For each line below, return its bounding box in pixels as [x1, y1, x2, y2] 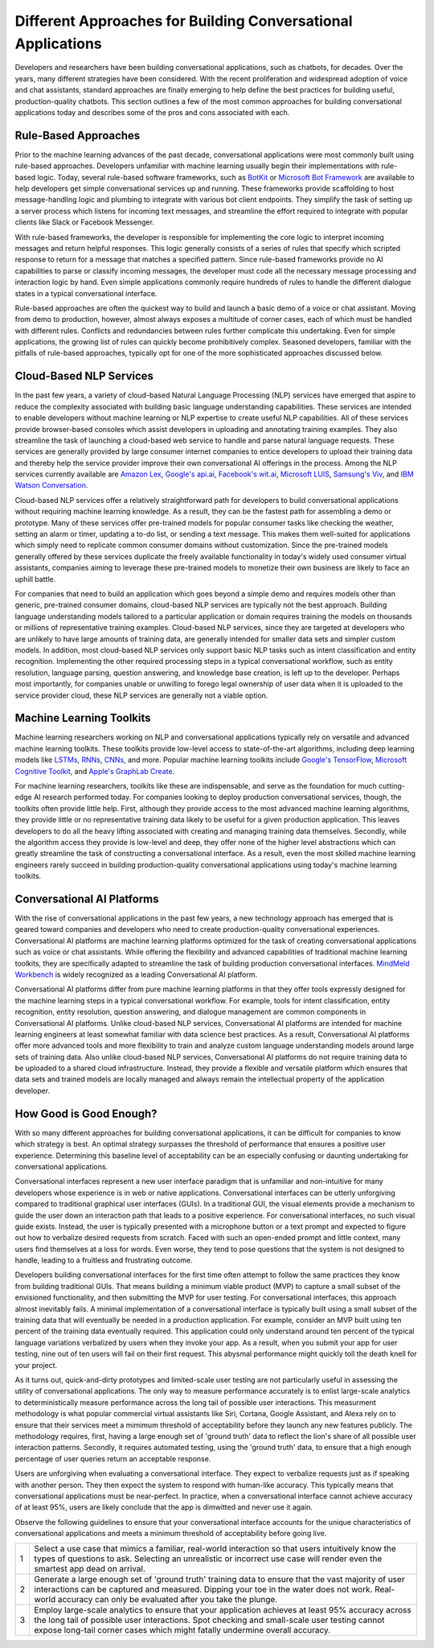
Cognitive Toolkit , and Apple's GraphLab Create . [14, 766, 175, 776]
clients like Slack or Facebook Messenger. [14, 217, 154, 227]
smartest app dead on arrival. [34, 1564, 146, 1575]
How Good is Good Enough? [14, 1106, 158, 1120]
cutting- [378, 781, 405, 790]
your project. [14, 1360, 58, 1370]
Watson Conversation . [14, 480, 88, 490]
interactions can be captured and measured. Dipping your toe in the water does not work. [34, 1584, 373, 1595]
